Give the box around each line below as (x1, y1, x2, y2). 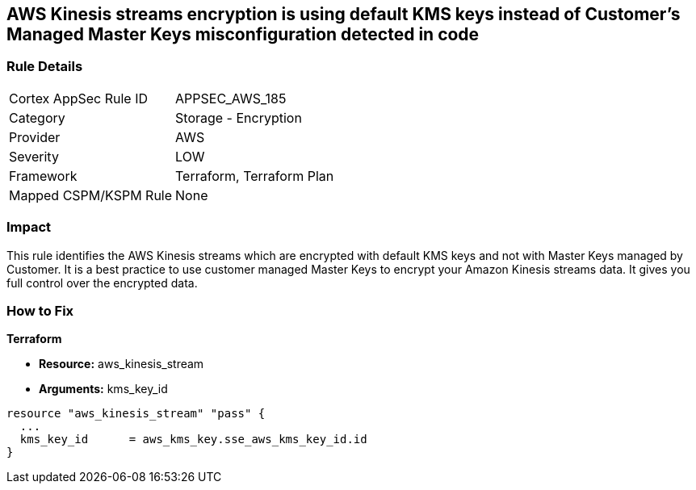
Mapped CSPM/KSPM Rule (9, 186, 173, 203)
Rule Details (6, 58, 83, 75)
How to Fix (6, 302, 74, 319)
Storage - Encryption (175, 109, 302, 126)
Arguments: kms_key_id (39, 382, 168, 396)
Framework (9, 167, 78, 184)
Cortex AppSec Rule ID (9, 90, 149, 107)
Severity (9, 148, 59, 165)
